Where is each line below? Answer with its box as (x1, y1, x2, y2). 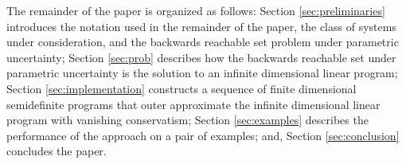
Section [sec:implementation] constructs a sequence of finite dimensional (6, 80, 357, 96)
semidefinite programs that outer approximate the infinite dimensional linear (6, 96, 381, 112)
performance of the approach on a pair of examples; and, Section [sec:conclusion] (6, 127, 400, 143)
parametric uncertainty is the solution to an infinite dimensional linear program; (6, 64, 398, 81)
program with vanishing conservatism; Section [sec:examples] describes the (6, 111, 369, 128)
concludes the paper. (6, 143, 107, 159)
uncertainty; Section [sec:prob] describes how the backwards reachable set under (6, 49, 396, 65)
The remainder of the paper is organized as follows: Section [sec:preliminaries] (6, 2, 385, 18)
